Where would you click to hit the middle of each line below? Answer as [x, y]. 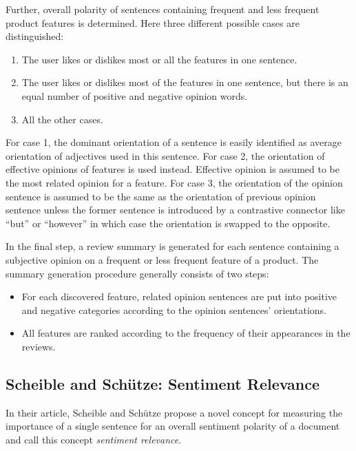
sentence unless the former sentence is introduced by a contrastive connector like [175, 210]
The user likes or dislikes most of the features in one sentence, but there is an [185, 82]
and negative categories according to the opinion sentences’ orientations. [174, 310]
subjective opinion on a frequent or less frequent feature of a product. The [162, 259]
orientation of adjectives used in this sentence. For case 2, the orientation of [165, 155]
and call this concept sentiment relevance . [94, 439]
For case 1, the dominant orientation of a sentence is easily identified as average [174, 142]
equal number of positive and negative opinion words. [135, 95]
